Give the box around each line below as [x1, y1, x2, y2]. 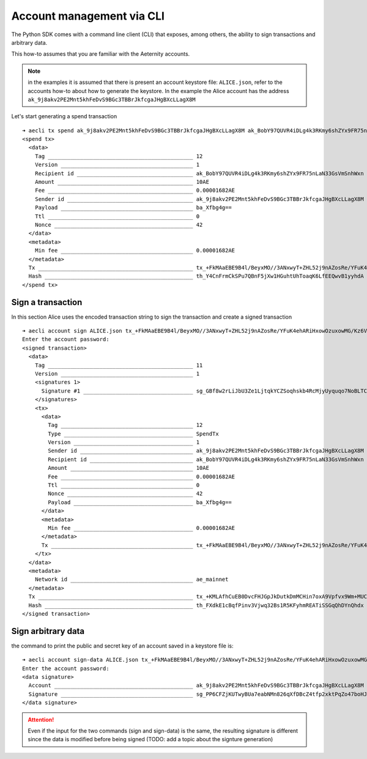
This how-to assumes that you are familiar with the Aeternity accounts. [11, 50, 190, 58]
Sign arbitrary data [11, 625, 85, 636]
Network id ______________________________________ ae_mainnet [34, 576, 229, 583]
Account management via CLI [11, 9, 165, 23]
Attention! [28, 716, 54, 723]
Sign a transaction [11, 297, 83, 308]
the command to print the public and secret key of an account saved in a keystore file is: [11, 642, 234, 649]
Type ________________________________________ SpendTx [48, 430, 220, 437]
